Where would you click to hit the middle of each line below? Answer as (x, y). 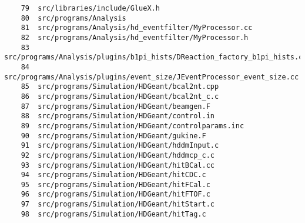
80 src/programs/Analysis (73, 18)
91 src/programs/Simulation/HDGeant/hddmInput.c (120, 146)
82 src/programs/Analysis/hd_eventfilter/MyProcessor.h (135, 37)
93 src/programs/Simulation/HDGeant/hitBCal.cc (118, 165)
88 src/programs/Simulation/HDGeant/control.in (118, 116)
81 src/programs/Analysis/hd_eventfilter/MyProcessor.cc (137, 28)
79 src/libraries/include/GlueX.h (90, 8)
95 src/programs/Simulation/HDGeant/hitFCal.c (115, 184)
